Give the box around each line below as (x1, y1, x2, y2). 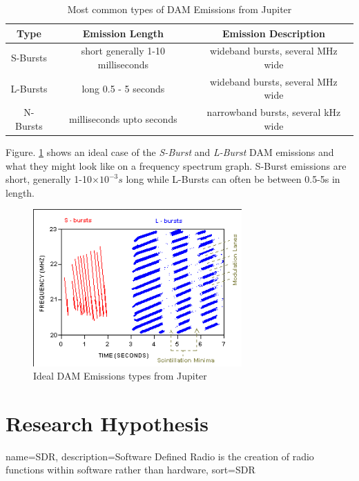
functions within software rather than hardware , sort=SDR (6, 462, 255, 477)
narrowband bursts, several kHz (206, 105, 341, 119)
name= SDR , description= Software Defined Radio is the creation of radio (6, 449, 314, 463)
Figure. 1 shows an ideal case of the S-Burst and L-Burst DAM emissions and (6, 145, 334, 159)
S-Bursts (10, 50, 47, 65)
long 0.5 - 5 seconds (81, 81, 165, 95)
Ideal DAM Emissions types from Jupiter (33, 369, 207, 383)
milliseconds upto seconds (69, 112, 177, 126)
